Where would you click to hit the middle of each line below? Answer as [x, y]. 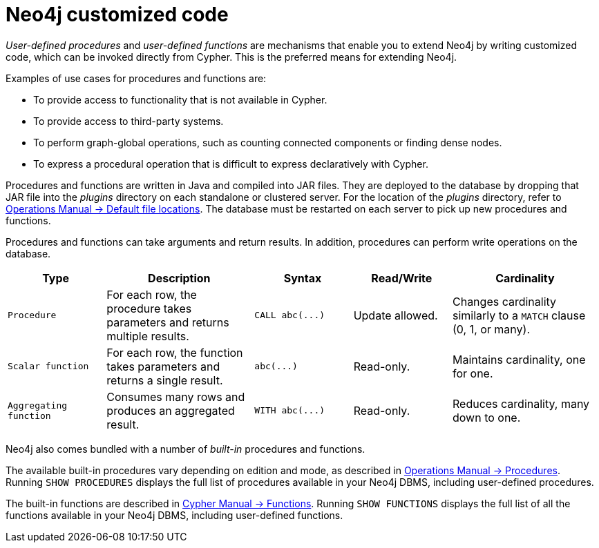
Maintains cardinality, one [519, 359]
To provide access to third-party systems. [129, 121]
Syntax [303, 278]
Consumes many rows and [176, 397]
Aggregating [38, 405]
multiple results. [148, 336]
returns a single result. [165, 380]
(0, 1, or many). [491, 329]
